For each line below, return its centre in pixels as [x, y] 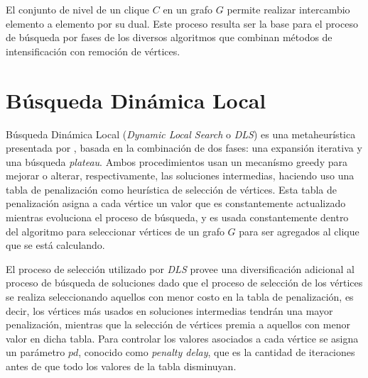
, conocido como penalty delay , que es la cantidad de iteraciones [217, 352]
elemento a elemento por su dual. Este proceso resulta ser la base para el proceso [182, 23]
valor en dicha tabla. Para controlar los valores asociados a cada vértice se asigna [182, 338]
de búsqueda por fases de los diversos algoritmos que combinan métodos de [169, 37]
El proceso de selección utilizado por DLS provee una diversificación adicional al [180, 268]
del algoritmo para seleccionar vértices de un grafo [115, 231]
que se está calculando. [55, 245]
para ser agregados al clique [299, 231]
